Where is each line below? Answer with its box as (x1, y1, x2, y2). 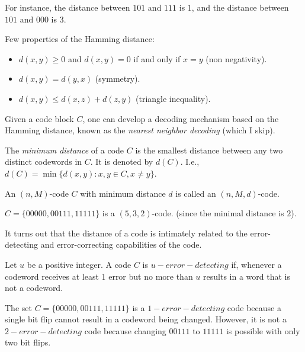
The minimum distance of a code (5, 143, 124, 156)
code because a (227, 301, 281, 313)
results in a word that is (203, 270, 290, 282)
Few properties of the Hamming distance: (5, 33, 155, 45)
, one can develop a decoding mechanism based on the (82, 112, 279, 124)
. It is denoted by (90, 155, 153, 168)
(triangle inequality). (136, 92, 211, 104)
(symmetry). (95, 72, 140, 85)
